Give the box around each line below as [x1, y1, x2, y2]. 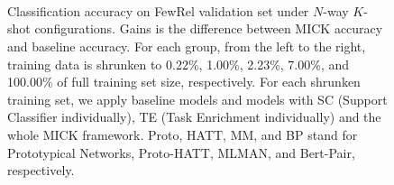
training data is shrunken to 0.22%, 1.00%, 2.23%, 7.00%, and [7, 54, 350, 73]
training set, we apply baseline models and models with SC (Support [7, 89, 388, 108]
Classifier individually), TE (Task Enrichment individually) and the [7, 107, 381, 126]
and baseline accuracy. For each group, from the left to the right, [7, 36, 366, 55]
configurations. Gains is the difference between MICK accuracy [34, 19, 383, 38]
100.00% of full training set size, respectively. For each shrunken [7, 72, 361, 91]
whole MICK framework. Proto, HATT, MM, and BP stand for [7, 125, 358, 143]
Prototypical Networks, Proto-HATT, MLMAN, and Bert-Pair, [7, 143, 355, 162]
